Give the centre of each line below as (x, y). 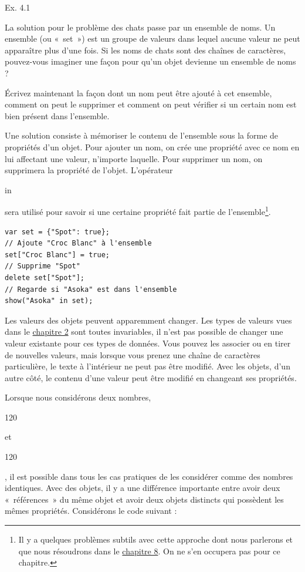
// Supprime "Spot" (43, 266)
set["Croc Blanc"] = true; (57, 255)
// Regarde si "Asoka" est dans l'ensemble (91, 289)
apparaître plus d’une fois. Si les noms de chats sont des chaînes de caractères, (145, 50)
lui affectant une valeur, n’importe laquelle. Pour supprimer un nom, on (134, 158)
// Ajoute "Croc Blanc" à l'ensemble (78, 243)
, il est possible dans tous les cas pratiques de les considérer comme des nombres (149, 476)
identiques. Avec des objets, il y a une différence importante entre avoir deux (143, 488)
